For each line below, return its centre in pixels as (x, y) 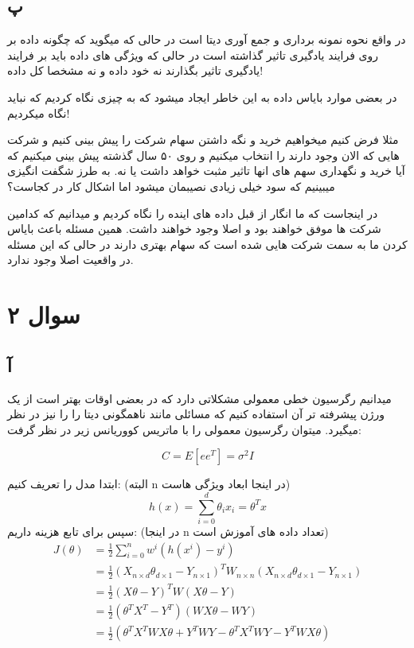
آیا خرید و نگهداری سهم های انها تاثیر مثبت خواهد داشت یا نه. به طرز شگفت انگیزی (206, 171)
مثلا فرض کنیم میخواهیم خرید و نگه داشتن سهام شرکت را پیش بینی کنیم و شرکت (203, 140)
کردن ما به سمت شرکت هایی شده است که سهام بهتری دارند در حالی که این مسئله (207, 244)
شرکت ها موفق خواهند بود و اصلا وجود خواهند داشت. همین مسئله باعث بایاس (194, 229)
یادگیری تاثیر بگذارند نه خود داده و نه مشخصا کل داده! (135, 70)
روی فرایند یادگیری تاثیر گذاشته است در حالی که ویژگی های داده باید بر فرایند (193, 54)
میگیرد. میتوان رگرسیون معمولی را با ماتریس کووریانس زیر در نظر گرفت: (184, 429)
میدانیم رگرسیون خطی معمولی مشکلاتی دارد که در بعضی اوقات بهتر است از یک (199, 398)
